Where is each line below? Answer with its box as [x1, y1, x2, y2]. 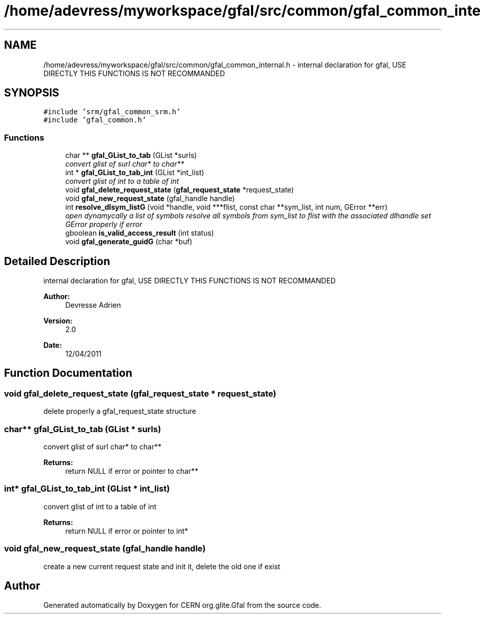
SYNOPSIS [4, 86, 59, 100]
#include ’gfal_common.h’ [43, 116, 146, 124]
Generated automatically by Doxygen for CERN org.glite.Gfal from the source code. [43, 601, 321, 610]
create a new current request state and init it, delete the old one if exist [43, 562, 281, 571]
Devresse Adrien [65, 301, 121, 310]
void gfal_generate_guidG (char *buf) [65, 237, 193, 246]
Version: [43, 316, 73, 326]
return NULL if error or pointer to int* [65, 526, 188, 535]
